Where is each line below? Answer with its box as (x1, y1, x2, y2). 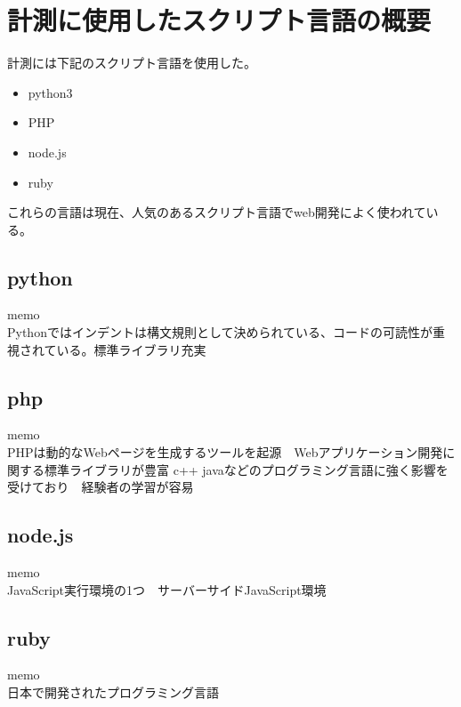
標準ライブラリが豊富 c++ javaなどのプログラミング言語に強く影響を (44, 460, 449, 478)
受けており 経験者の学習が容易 (7, 478, 194, 496)
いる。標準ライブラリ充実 (56, 340, 206, 358)
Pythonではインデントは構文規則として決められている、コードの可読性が (7, 323, 433, 341)
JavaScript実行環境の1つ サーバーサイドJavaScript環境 (7, 580, 327, 599)
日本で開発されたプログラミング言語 (7, 683, 219, 702)
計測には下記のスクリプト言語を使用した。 (7, 53, 256, 72)
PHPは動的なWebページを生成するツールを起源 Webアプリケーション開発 (7, 443, 443, 462)
